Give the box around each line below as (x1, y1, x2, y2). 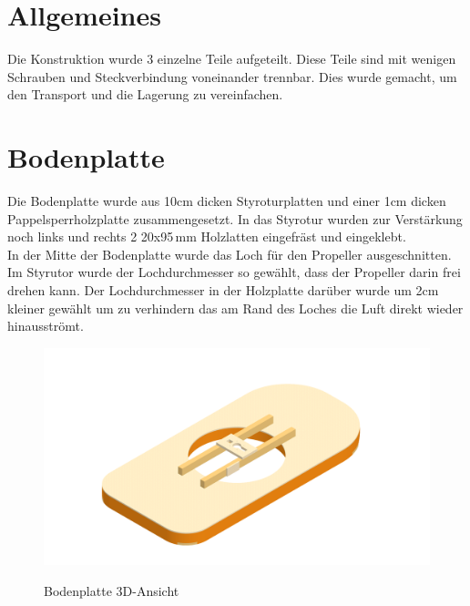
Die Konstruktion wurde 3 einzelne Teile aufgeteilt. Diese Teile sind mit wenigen (7, 49, 456, 68)
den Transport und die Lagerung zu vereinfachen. (7, 85, 283, 104)
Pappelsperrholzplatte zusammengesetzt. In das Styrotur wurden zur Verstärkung (7, 209, 463, 228)
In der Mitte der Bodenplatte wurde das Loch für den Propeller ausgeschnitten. (7, 244, 452, 263)
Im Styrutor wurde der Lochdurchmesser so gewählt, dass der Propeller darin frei (7, 262, 461, 282)
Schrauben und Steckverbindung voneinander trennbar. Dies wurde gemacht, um (7, 67, 457, 86)
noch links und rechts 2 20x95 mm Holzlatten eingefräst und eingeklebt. (7, 227, 406, 246)
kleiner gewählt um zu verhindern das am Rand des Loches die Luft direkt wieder (7, 298, 464, 317)
